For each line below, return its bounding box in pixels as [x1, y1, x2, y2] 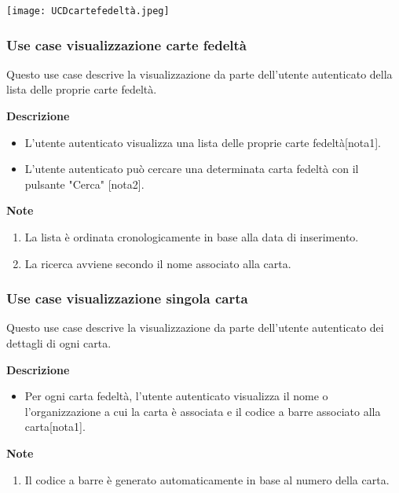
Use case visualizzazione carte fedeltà [6, 35, 247, 54]
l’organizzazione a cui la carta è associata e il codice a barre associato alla [24, 403, 381, 419]
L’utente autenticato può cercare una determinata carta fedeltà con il [24, 160, 359, 177]
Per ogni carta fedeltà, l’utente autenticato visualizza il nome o [24, 388, 328, 404]
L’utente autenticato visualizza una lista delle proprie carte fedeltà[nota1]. [24, 134, 381, 150]
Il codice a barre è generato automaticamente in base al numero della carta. [24, 471, 390, 487]
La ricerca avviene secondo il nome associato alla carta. [24, 255, 291, 271]
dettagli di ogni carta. [6, 335, 112, 351]
